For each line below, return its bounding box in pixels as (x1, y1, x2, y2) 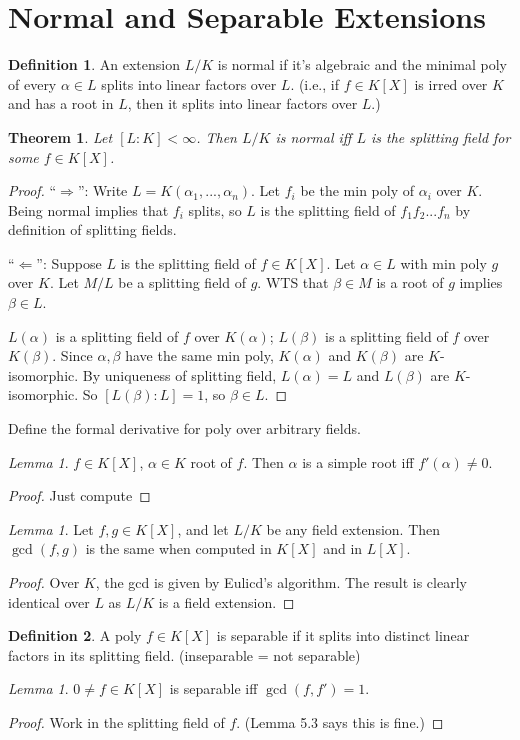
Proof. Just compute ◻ (8, 485, 151, 506)
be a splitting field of (118, 272, 246, 293)
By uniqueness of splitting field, (82, 364, 277, 385)
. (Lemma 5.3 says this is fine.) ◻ (236, 711, 444, 732)
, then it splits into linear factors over (127, 93, 358, 114)
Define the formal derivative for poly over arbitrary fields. (8, 418, 361, 439)
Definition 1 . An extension (8, 54, 180, 75)
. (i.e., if (290, 73, 339, 94)
